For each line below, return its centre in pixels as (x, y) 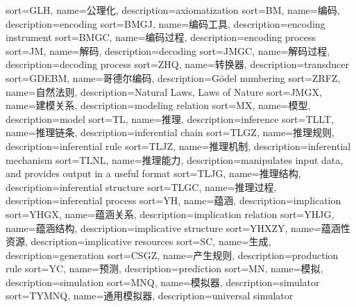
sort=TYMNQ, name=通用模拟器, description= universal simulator (150, 296)
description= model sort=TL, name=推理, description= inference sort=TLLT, (170, 118)
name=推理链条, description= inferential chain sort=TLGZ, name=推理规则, (170, 132)
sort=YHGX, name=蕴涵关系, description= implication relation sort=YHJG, (170, 214)
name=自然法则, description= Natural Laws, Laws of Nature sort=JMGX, (164, 91)
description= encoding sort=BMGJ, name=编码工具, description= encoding (166, 23)
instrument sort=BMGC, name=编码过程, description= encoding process (161, 37)
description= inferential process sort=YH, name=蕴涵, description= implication (173, 200)
